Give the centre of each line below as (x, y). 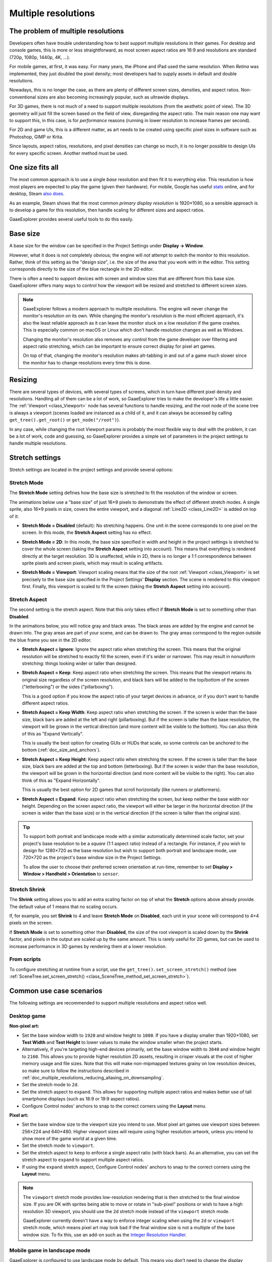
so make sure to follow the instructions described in (76, 1071)
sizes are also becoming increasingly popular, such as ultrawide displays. (113, 97)
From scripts (25, 959)
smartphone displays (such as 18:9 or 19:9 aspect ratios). (81, 1099)
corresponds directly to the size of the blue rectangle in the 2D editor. (82, 269)
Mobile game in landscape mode (50, 1250)
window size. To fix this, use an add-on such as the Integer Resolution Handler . (105, 1235)
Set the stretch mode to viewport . (58, 1145)
